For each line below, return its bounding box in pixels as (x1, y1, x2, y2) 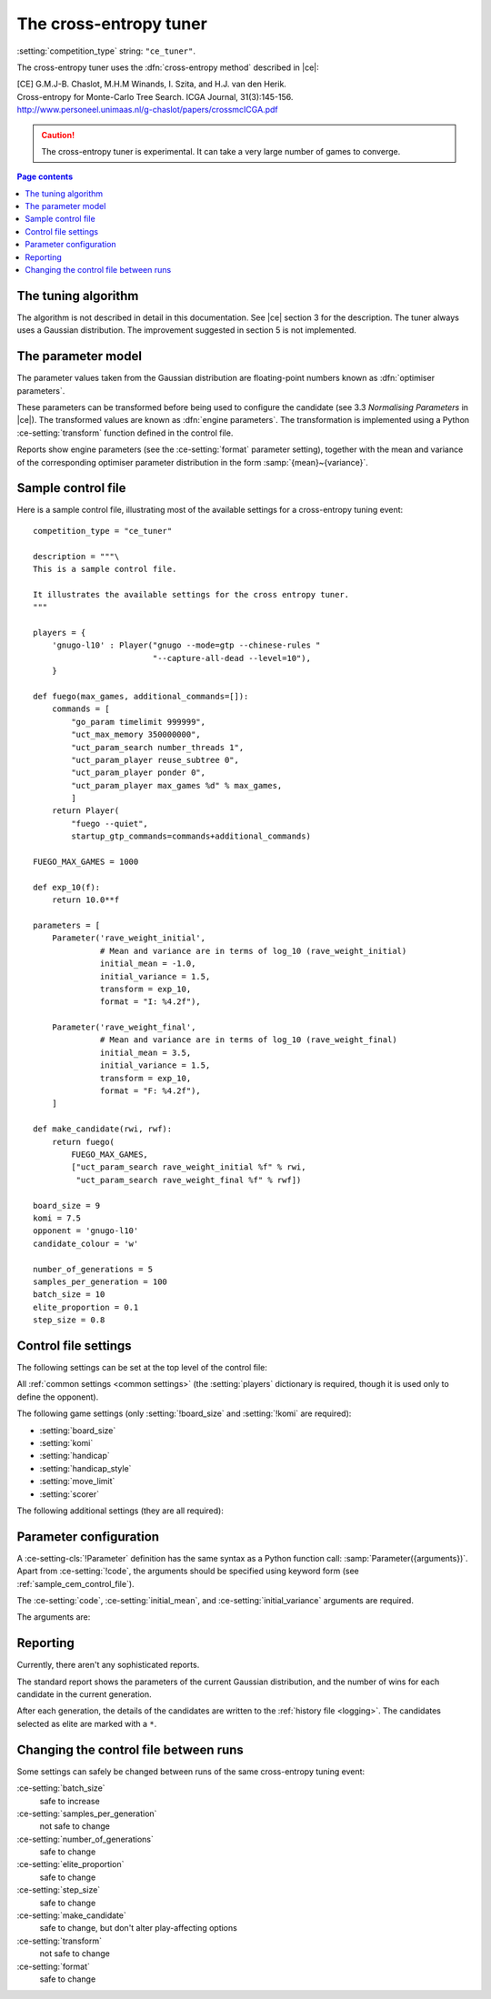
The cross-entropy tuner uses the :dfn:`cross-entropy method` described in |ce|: (16, 62, 320, 73)
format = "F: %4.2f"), (100, 1086, 202, 1096)
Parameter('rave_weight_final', (51, 1022, 196, 1032)
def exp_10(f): (33, 882, 101, 892)
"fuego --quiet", (71, 819, 149, 829)
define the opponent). (16, 1391, 99, 1402)
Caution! (41, 129, 75, 140)
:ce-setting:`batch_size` (16, 1783, 105, 1793)
